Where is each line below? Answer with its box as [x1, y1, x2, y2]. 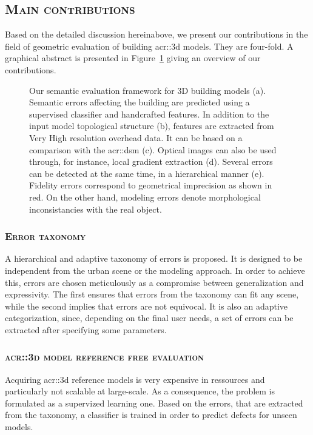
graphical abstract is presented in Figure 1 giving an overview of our [5, 51, 261, 64]
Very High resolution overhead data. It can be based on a [29, 131, 243, 144]
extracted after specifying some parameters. [5, 323, 167, 336]
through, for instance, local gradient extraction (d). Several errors [29, 155, 273, 168]
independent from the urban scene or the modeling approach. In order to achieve [5, 264, 305, 276]
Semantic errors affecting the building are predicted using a [29, 96, 250, 108]
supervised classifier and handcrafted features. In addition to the [29, 107, 269, 120]
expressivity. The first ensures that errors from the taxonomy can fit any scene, [5, 288, 299, 301]
